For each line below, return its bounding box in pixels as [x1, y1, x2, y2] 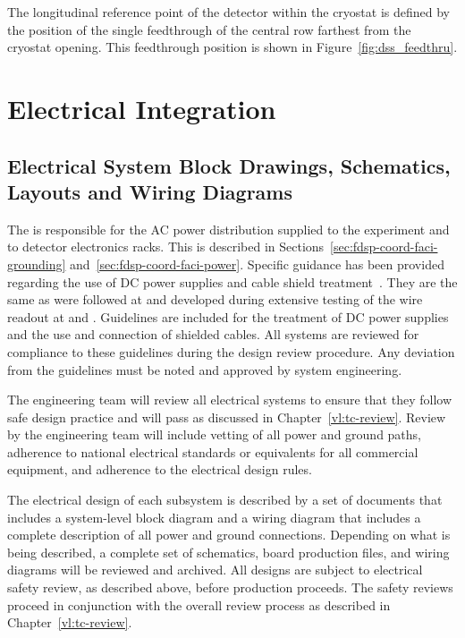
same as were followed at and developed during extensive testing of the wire [7, 290, 423, 309]
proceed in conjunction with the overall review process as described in [7, 595, 391, 614]
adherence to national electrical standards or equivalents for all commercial [7, 442, 418, 461]
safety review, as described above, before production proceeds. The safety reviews [7, 578, 453, 597]
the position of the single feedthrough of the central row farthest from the [7, 20, 411, 38]
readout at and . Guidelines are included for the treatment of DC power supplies [7, 307, 449, 326]
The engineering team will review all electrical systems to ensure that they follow [7, 390, 452, 409]
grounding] [7, 254, 66, 273]
